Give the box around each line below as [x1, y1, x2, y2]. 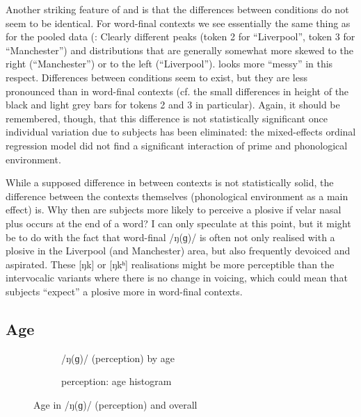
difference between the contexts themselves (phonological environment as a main [6, 188, 348, 203]
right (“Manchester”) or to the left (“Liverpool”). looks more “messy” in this [6, 56, 333, 71]
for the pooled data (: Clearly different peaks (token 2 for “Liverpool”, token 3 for [6, 29, 355, 44]
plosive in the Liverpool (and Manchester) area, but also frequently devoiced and [6, 243, 351, 258]
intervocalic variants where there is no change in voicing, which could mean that [6, 270, 348, 285]
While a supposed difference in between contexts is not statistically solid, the [6, 175, 334, 190]
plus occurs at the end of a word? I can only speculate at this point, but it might [6, 215, 351, 230]
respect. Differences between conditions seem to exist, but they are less [6, 69, 307, 84]
